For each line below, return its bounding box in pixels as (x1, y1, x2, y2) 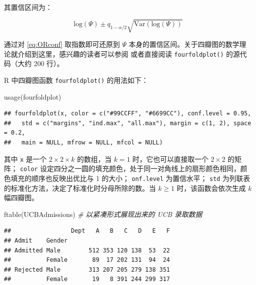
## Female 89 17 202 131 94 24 (4, 256, 170, 264)
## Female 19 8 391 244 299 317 (4, 276, 170, 283)
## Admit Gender (4, 237, 68, 244)
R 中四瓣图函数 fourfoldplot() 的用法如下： (4, 74, 148, 85)
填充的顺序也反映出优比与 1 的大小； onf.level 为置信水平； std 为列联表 (10, 173, 250, 183)
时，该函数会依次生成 (177, 182, 246, 193)
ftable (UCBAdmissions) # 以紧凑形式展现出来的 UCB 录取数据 (4, 209, 202, 219)
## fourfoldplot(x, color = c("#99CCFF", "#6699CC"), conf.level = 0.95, (4, 110, 252, 117)
